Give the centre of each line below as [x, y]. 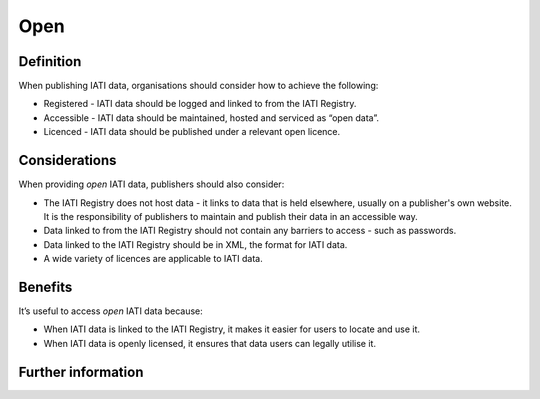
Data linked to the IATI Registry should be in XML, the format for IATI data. [195, 244]
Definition [50, 61]
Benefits [45, 286]
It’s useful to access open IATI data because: [111, 311]
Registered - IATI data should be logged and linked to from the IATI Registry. [200, 104]
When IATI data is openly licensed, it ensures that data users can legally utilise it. [210, 343]
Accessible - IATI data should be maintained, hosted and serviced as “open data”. [211, 117]
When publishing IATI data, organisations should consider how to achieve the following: [198, 86]
